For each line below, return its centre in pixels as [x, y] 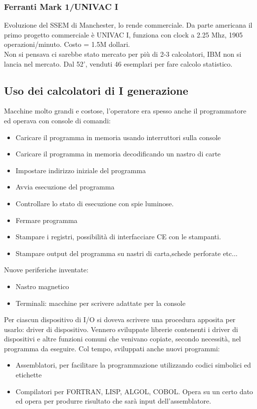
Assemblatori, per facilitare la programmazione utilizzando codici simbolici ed [133, 365]
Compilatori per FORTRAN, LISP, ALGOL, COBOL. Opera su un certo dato [134, 391]
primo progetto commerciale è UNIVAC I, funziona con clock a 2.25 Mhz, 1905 [124, 34]
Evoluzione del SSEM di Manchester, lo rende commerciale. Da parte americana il [128, 25]
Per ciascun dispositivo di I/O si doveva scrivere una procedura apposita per [120, 319]
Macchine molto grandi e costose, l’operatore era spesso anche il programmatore [125, 111]
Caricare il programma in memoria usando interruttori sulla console [118, 137]
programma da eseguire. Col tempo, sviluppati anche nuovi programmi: [112, 348]
